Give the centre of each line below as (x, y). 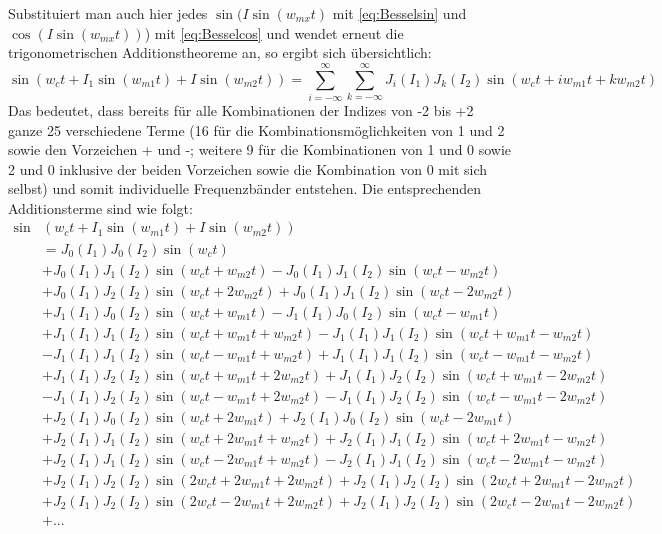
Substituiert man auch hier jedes (108, 13)
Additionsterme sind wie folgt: (100, 207)
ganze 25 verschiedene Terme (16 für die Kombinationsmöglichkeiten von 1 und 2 (256, 129)
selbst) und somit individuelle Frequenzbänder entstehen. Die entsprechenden (245, 188)
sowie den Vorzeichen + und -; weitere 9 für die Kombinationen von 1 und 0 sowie (260, 149)
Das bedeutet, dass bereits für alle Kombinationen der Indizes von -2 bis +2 (241, 109)
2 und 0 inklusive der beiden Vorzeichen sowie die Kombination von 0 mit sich (248, 168)
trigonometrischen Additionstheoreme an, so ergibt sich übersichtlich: (220, 52)
